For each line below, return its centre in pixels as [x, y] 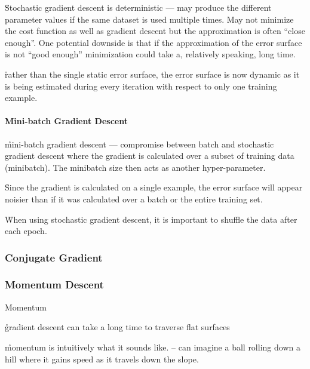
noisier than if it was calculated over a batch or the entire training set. [134, 199]
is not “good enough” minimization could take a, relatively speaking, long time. [150, 54]
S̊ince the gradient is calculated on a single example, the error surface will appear [154, 187]
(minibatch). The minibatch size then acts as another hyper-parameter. [135, 167]
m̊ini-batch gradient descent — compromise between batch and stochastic [139, 144]
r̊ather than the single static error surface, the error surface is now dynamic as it [152, 74]
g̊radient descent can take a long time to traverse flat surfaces [117, 327]
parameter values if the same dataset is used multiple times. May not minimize [149, 19]
